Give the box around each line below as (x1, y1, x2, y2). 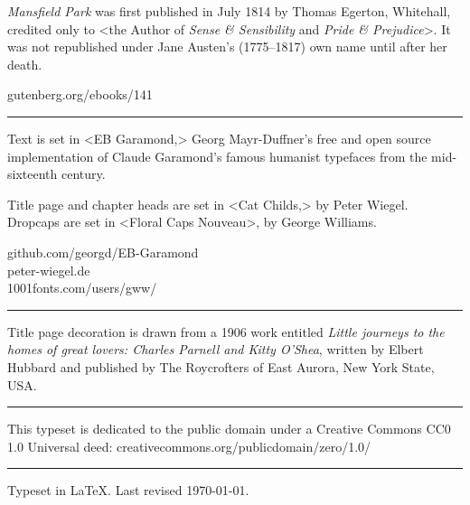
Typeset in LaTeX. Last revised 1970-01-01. (7, 481, 249, 500)
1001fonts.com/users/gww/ (7, 278, 157, 297)
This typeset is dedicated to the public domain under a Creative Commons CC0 (7, 419, 451, 438)
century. (61, 164, 106, 183)
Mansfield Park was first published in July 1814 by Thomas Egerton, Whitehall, (7, 2, 451, 20)
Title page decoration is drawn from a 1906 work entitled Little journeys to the (7, 322, 445, 341)
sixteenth (7, 164, 58, 183)
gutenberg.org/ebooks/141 (7, 85, 153, 104)
